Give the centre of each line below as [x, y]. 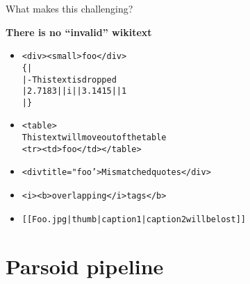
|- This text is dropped [69, 80]
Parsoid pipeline [85, 266]
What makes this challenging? [69, 8]
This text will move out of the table [94, 138]
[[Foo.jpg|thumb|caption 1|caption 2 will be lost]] [134, 219]
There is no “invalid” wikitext [79, 32]
